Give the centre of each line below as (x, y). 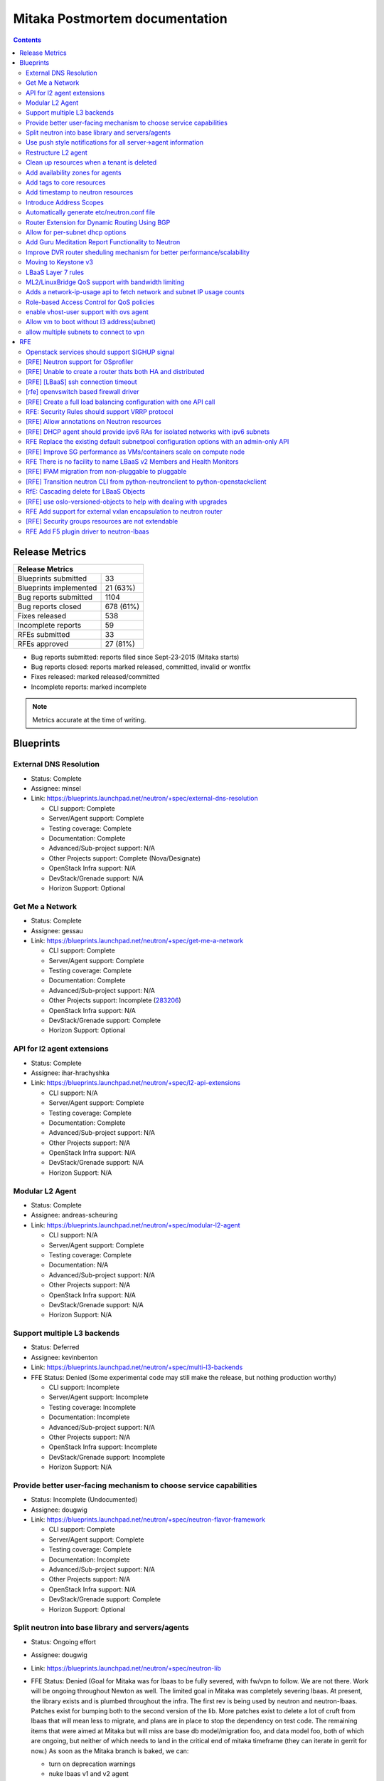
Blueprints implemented (57, 588)
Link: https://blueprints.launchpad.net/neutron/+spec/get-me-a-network (137, 940)
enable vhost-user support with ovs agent (87, 312)
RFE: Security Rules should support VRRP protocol (100, 412)
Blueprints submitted (52, 578)
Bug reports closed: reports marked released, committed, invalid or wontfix (141, 667)
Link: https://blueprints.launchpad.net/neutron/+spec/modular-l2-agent (136, 1225)
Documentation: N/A (79, 1265)
